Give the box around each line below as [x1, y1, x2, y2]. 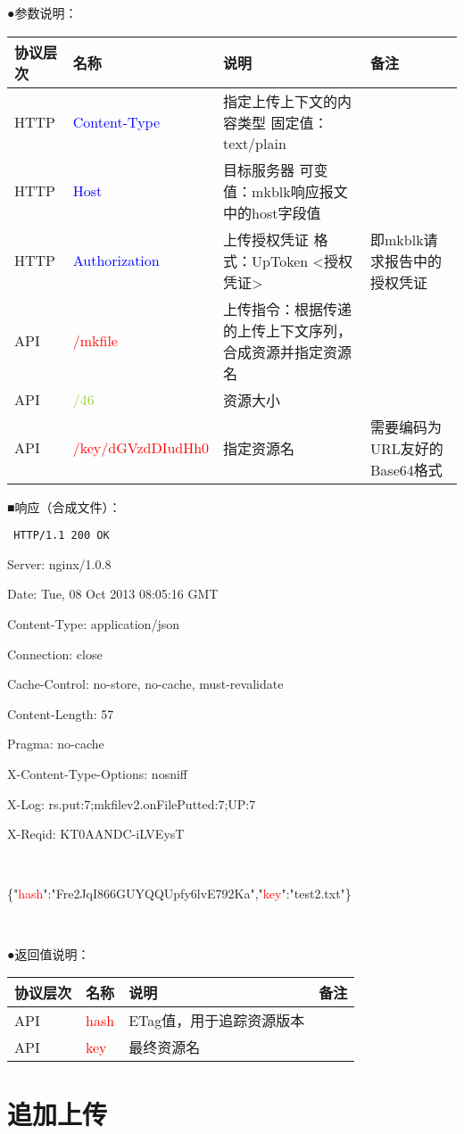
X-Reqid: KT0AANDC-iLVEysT [7, 824, 185, 843]
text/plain [223, 132, 286, 153]
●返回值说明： [7, 944, 90, 963]
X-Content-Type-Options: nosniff [7, 765, 187, 782]
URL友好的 [370, 437, 443, 459]
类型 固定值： [237, 112, 328, 133]
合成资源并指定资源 [223, 341, 352, 362]
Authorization [72, 250, 160, 271]
